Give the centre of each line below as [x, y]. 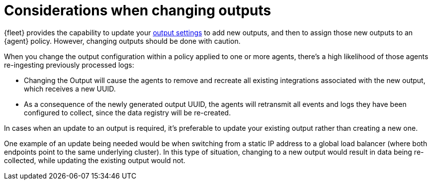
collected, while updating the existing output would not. [95, 160]
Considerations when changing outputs [138, 10]
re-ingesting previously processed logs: [69, 65]
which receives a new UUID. [70, 89]
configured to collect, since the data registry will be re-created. [128, 112]
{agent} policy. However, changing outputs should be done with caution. [122, 41]
